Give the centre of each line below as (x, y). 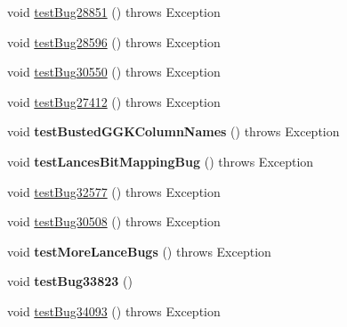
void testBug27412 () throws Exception (114, 101)
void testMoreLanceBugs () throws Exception (139, 251)
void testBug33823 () (70, 281)
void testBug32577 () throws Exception (114, 191)
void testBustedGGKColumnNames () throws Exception (173, 131)
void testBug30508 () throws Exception (114, 221)
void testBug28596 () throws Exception (114, 41)
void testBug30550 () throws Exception (114, 72)
